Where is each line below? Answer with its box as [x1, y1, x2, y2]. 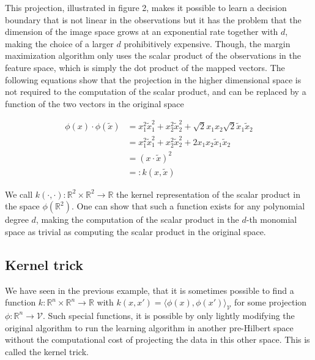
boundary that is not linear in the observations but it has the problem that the [5, 13, 302, 26]
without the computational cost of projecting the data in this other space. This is [5, 333, 310, 346]
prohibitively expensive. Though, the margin [124, 37, 291, 50]
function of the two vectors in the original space [5, 97, 184, 110]
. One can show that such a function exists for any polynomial [71, 200, 305, 212]
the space [5, 200, 40, 212]
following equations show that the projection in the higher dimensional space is [5, 73, 302, 86]
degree [5, 213, 29, 226]
